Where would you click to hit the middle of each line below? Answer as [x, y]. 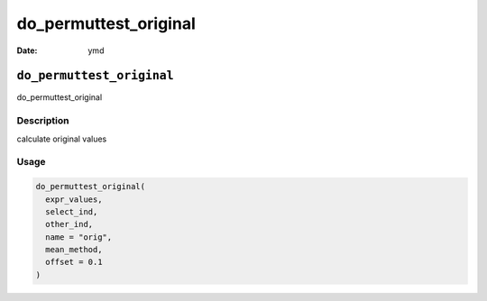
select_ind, [72, 211]
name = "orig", [79, 237]
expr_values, [74, 199]
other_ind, [69, 224]
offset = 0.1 [74, 262]
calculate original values [62, 139]
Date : [27, 50]
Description [43, 121]
